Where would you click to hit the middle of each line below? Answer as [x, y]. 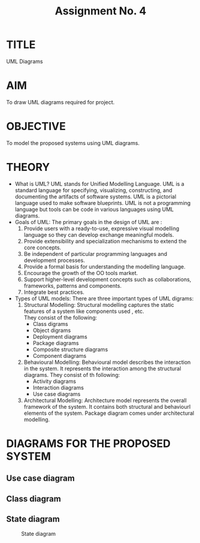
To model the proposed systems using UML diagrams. [73, 143]
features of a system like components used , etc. [84, 311]
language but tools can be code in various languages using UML [94, 209]
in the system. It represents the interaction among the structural [102, 368]
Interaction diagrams [58, 387]
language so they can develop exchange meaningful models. [99, 234]
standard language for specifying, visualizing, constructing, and [93, 190]
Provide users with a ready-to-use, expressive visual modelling [101, 228]
